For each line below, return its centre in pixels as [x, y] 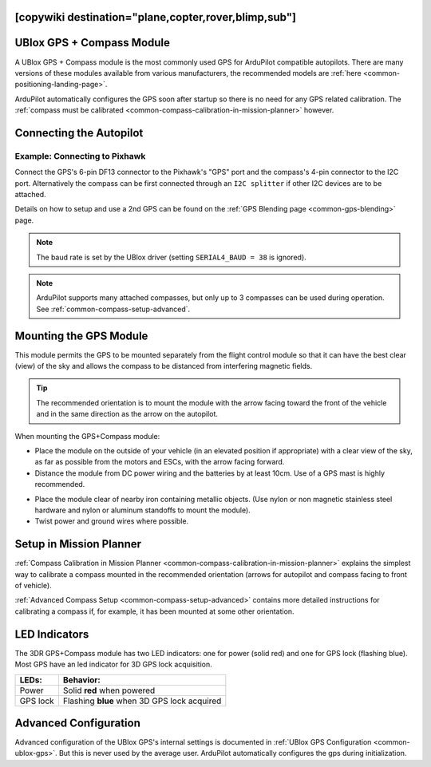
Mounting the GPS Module [81, 336]
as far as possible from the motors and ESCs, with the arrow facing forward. [160, 462]
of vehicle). [33, 586]
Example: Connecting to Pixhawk [80, 156]
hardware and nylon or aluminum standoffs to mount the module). [142, 510]
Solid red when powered [109, 690]
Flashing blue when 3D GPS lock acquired [142, 701]
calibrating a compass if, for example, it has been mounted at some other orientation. [154, 611]
